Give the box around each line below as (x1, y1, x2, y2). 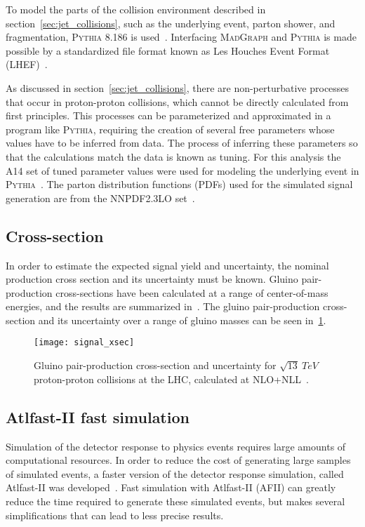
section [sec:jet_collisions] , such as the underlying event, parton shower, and (6, 15, 336, 30)
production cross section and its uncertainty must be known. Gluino (6, 272, 298, 286)
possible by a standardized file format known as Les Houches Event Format (6, 43, 330, 58)
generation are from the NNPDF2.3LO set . (6, 190, 195, 205)
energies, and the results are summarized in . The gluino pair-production (6, 299, 320, 314)
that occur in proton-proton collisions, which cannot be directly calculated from (6, 94, 349, 109)
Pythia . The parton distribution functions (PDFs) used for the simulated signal (6, 177, 353, 192)
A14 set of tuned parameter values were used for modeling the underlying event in (6, 163, 359, 178)
